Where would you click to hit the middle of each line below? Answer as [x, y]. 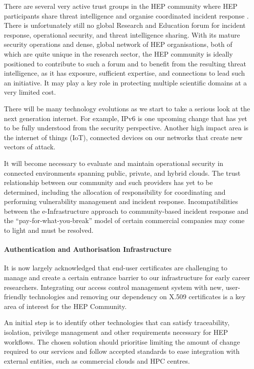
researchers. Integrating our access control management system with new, [114, 287]
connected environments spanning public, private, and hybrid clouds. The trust [122, 173]
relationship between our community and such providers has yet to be [108, 182]
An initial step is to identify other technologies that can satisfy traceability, [117, 322]
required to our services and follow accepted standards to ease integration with [122, 351]
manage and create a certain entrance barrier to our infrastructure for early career [127, 277]
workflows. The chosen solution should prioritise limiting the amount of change [122, 341]
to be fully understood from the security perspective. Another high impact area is [126, 128]
